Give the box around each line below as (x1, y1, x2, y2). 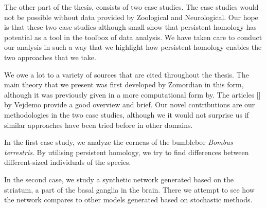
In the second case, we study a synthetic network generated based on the (4, 174, 234, 184)
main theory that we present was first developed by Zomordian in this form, (4, 79, 244, 90)
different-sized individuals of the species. (4, 157, 131, 167)
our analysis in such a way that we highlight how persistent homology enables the (4, 42, 262, 52)
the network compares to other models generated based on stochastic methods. (4, 194, 253, 205)
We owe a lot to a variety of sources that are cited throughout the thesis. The (4, 69, 249, 80)
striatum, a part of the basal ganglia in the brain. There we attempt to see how (4, 184, 255, 195)
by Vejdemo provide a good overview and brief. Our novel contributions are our (4, 99, 255, 110)
